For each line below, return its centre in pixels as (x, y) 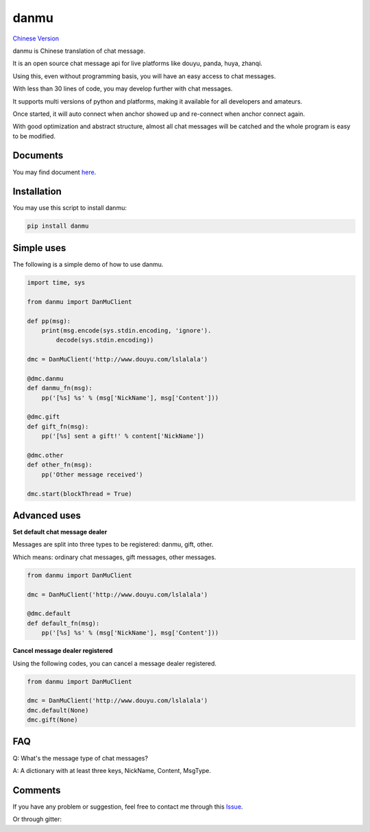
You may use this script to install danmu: (70, 208)
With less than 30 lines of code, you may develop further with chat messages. (123, 88)
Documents (38, 155)
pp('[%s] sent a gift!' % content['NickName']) (123, 436)
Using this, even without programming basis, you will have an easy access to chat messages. (144, 76)
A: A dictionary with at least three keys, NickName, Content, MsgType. (112, 770)
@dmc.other (45, 455)
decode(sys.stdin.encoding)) (105, 340)
